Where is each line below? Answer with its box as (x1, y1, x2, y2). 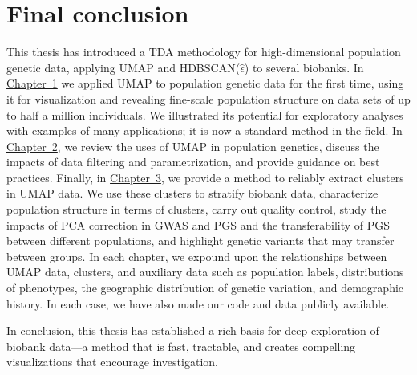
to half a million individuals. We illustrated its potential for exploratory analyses (6, 106, 403, 123)
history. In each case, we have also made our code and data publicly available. (6, 295, 390, 312)
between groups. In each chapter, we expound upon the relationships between (6, 247, 387, 264)
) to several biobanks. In (244, 59, 364, 75)
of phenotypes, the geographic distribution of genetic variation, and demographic (6, 279, 404, 296)
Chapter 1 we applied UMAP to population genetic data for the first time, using (6, 75, 404, 92)
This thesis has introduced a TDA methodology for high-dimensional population (6, 43, 401, 60)
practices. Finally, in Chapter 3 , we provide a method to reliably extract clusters (6, 169, 404, 185)
